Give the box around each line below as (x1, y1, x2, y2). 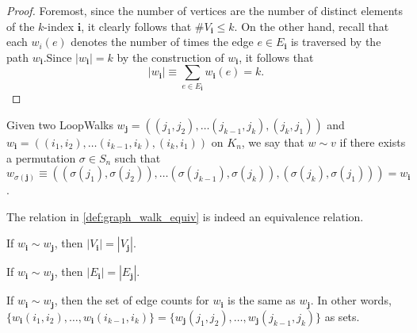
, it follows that (239, 48, 314, 65)
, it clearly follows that (81, 17, 192, 34)
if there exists (339, 133, 406, 150)
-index (44, 17, 75, 34)
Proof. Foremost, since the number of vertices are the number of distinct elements (6, 2, 403, 18)
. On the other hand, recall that (234, 17, 389, 34)
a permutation (6, 149, 76, 166)
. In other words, (310, 292, 392, 308)
